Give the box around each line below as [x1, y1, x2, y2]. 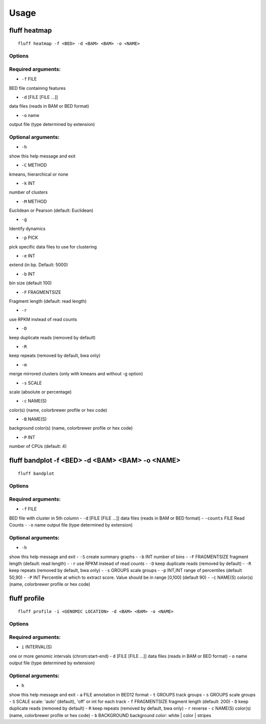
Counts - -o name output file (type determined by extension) [9, 522, 133, 528]
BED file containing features [9, 85, 66, 91]
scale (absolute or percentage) [9, 389, 72, 395]
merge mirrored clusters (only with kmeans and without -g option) [9, 371, 143, 377]
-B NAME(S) [21, 416, 47, 422]
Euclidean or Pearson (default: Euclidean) [9, 207, 94, 213]
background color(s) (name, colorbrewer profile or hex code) [9, 425, 133, 431]
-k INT [21, 180, 35, 186]
